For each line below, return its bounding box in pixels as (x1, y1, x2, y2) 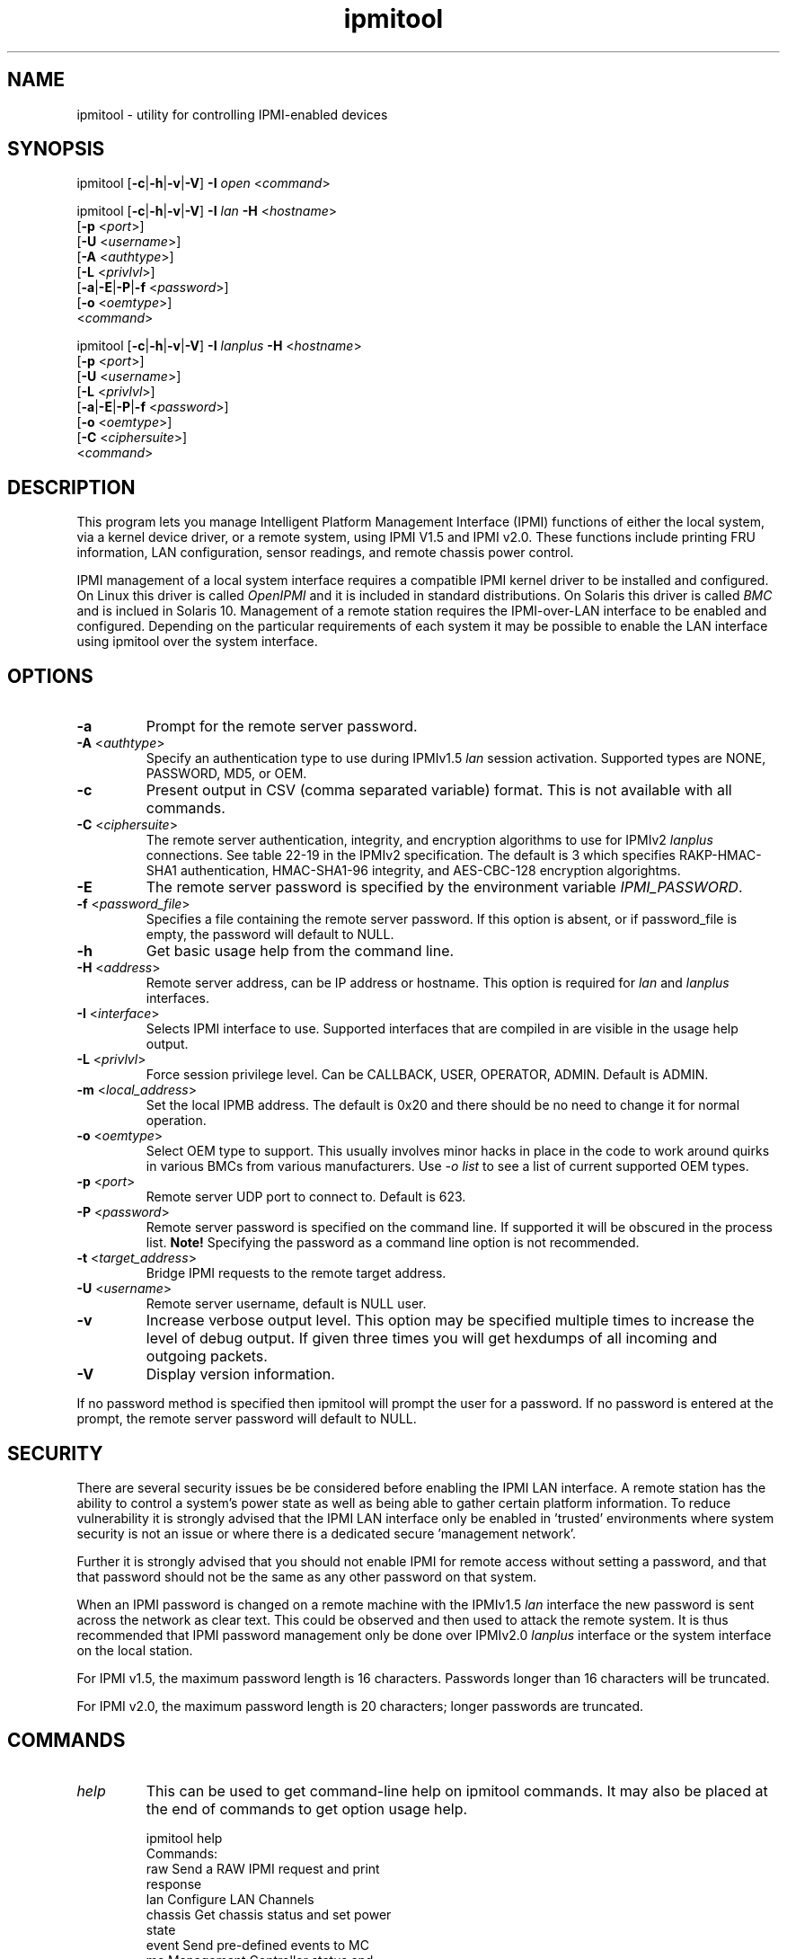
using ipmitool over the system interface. (76, 634, 318, 650)
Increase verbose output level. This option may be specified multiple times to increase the (146, 1311, 755, 1330)
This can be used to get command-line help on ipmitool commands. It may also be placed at (146, 1781, 768, 1800)
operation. (146, 1112, 207, 1129)
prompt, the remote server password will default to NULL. (76, 1411, 417, 1427)
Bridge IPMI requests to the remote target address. (146, 1265, 447, 1281)
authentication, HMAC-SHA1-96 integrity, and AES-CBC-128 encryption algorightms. (181, 863, 681, 879)
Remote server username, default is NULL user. (146, 1296, 427, 1312)
